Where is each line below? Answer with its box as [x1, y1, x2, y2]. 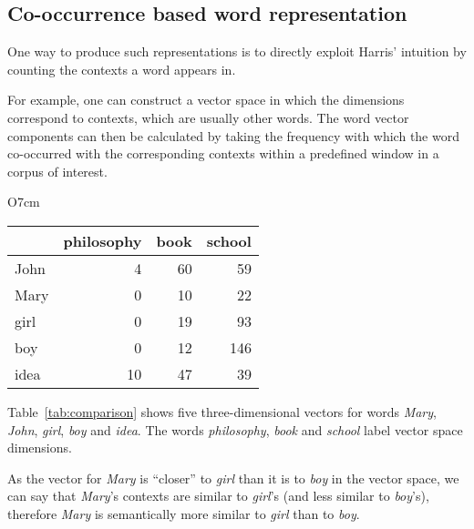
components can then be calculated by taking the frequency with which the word [7, 126, 459, 145]
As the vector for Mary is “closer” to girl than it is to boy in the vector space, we [7, 468, 459, 487]
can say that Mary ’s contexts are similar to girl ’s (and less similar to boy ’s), [7, 486, 429, 505]
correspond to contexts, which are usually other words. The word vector [7, 107, 409, 127]
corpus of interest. [7, 161, 108, 180]
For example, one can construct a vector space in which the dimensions [7, 90, 405, 109]
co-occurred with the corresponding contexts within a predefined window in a [7, 144, 439, 163]
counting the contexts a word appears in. [7, 59, 236, 78]
